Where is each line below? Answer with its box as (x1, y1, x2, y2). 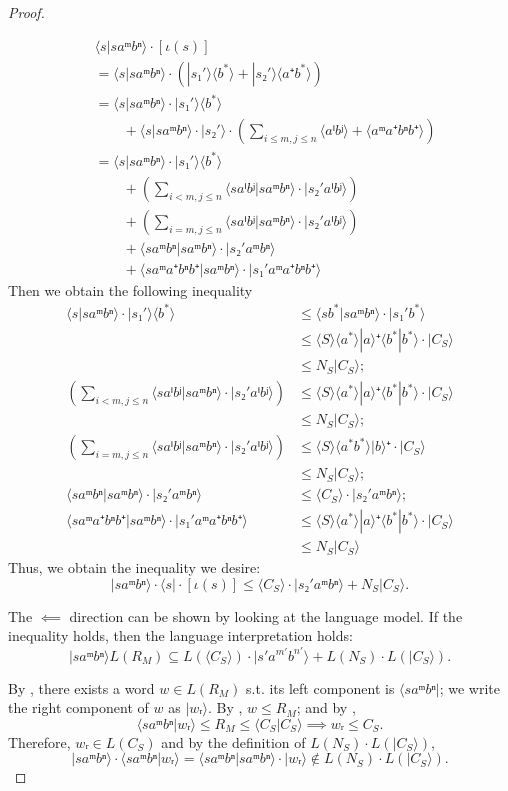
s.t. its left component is (246, 677, 395, 698)
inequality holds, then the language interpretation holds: (8, 625, 353, 646)
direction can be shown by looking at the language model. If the (69, 605, 463, 626)
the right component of (8, 697, 149, 718)
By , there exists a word (8, 677, 155, 698)
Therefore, (8, 731, 71, 752)
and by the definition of (161, 731, 306, 752)
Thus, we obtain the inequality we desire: (8, 557, 261, 578)
